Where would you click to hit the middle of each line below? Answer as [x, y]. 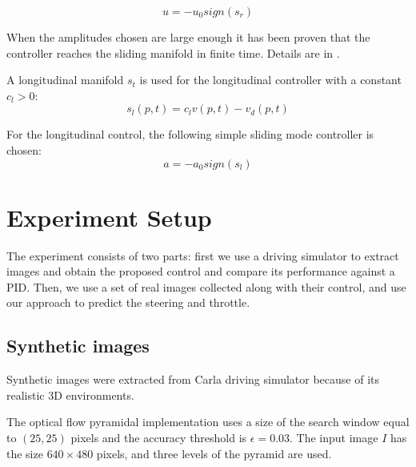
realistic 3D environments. [70, 395]
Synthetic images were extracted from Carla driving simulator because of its [193, 379]
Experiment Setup [109, 217]
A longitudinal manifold [65, 80]
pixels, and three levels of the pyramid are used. [214, 453]
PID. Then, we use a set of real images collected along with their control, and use [206, 286]
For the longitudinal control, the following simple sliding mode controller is [190, 134]
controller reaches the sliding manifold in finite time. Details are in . [173, 52]
